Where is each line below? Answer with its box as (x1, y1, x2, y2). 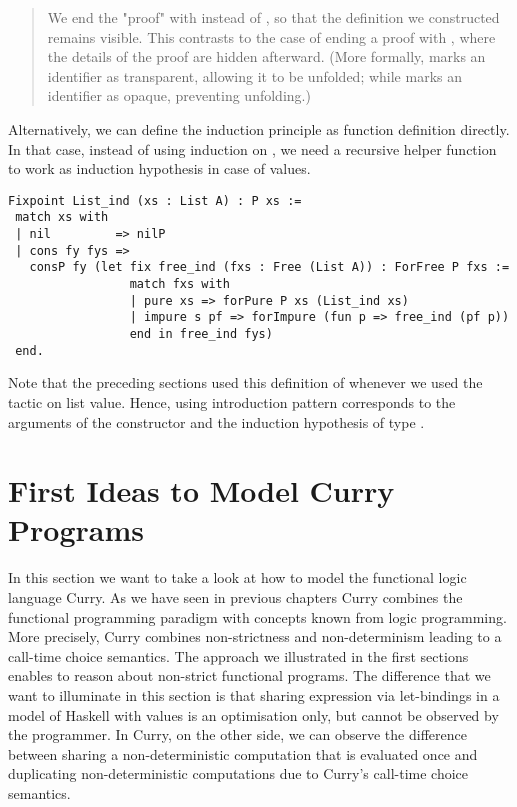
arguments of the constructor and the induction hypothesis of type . (8, 411, 425, 432)
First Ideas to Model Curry (8, 470, 395, 511)
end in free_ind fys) (129, 327, 273, 341)
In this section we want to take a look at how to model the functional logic (8, 567, 467, 588)
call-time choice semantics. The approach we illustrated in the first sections (8, 645, 469, 666)
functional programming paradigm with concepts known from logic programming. (8, 606, 507, 627)
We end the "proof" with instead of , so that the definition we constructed (47, 7, 500, 27)
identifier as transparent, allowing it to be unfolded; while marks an (47, 65, 462, 86)
